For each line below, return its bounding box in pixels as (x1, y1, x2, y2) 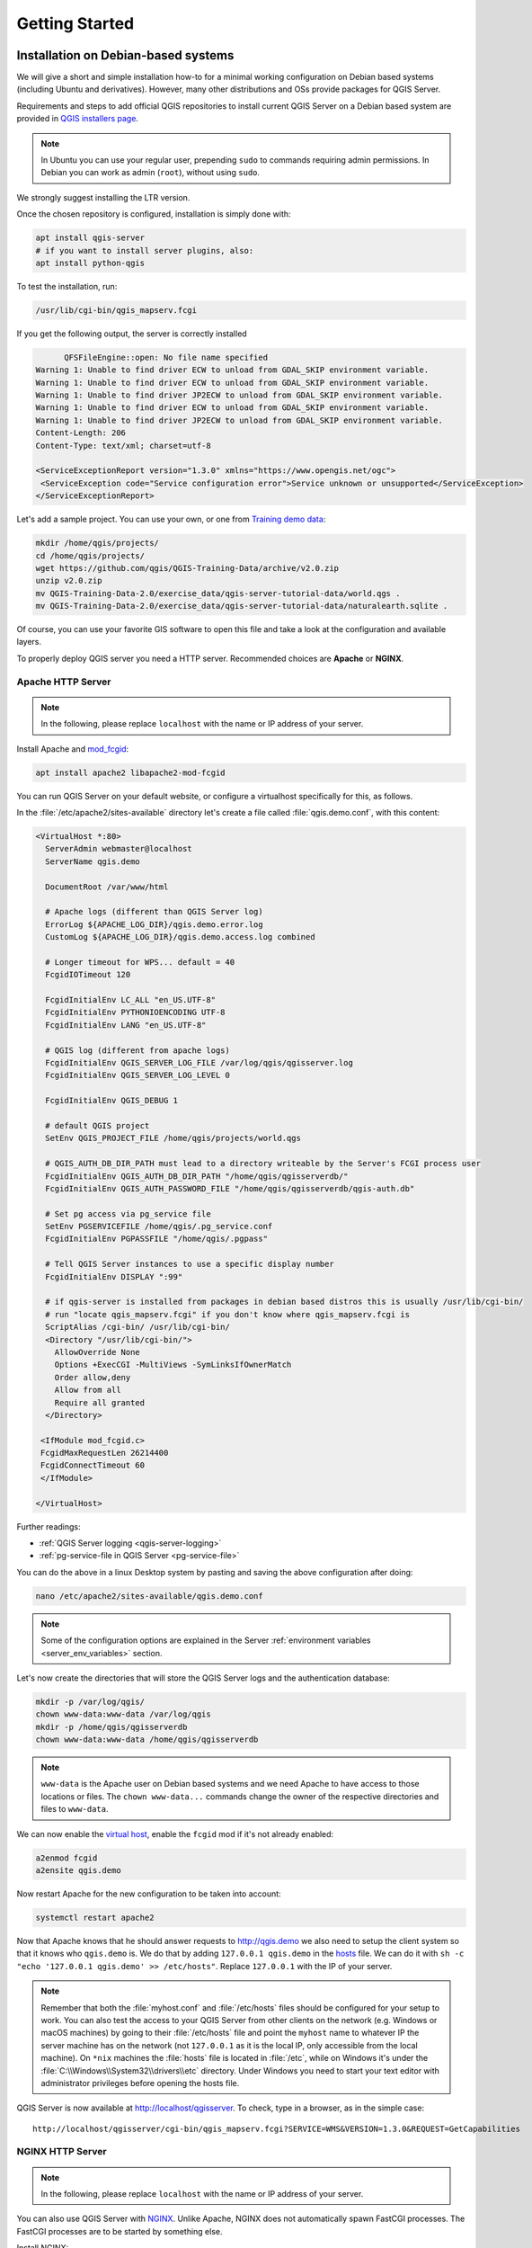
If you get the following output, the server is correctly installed (16, 328, 247, 339)
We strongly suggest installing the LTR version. (16, 192, 191, 202)
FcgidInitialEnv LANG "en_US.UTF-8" (45, 1020, 207, 1030)
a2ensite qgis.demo (35, 1866, 121, 1876)
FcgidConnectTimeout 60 (40, 1460, 146, 1470)
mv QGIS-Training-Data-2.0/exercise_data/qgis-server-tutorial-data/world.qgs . (35, 588, 401, 598)
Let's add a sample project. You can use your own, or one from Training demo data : (16, 513, 326, 525)
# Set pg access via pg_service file (45, 1209, 211, 1218)
